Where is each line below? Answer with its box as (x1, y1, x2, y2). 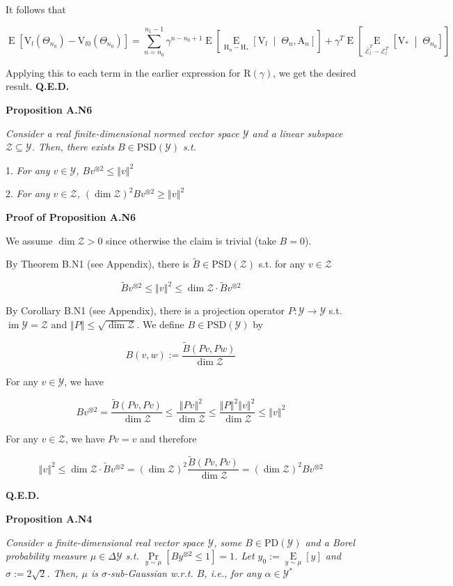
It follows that (6, 2, 66, 16)
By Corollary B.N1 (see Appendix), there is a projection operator (6, 303, 285, 318)
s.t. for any (258, 256, 305, 271)
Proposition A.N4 (6, 511, 93, 525)
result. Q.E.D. (6, 79, 70, 93)
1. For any (6, 162, 50, 177)
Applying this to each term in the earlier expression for (6, 65, 241, 79)
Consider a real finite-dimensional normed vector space (6, 125, 239, 140)
